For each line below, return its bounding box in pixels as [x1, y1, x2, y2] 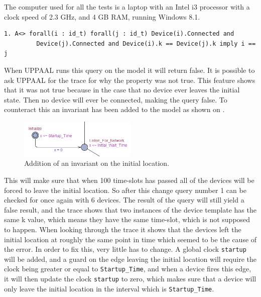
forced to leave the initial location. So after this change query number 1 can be [4, 184, 246, 195]
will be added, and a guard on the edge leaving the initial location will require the [4, 253, 256, 264]
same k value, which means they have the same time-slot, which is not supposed [4, 214, 250, 225]
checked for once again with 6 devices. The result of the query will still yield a [4, 194, 244, 205]
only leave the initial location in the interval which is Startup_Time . [4, 283, 214, 293]
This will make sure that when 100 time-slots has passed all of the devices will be [4, 174, 254, 185]
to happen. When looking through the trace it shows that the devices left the [4, 224, 241, 234]
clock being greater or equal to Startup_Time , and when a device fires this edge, [4, 263, 251, 274]
